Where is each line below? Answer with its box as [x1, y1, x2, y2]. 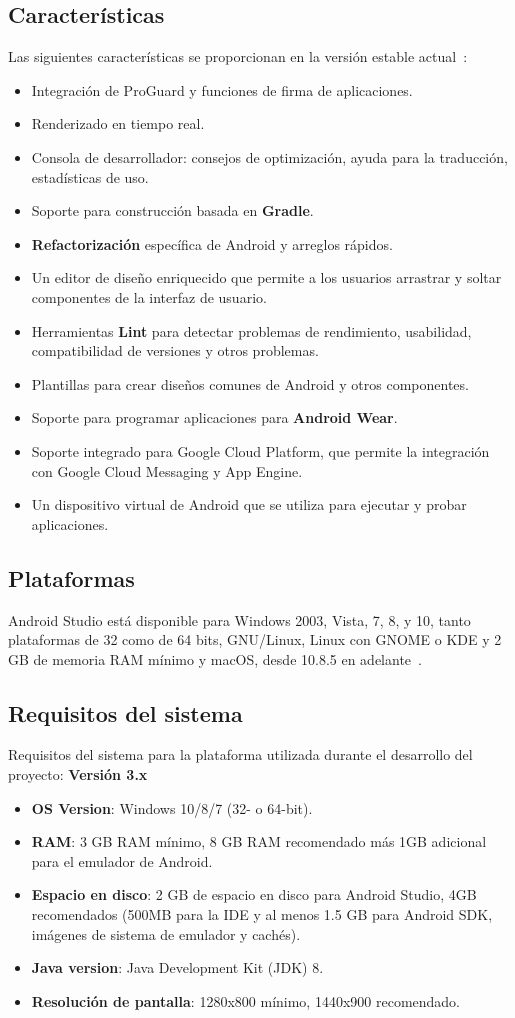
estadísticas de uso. [31, 166, 149, 187]
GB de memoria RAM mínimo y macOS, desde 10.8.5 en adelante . [8, 648, 422, 669]
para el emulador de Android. [31, 850, 213, 871]
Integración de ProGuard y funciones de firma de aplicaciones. [31, 79, 413, 100]
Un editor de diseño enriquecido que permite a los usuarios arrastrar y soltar [31, 267, 502, 288]
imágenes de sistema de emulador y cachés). [31, 923, 301, 944]
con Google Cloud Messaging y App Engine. [31, 460, 303, 481]
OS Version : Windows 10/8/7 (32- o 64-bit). [31, 797, 313, 818]
